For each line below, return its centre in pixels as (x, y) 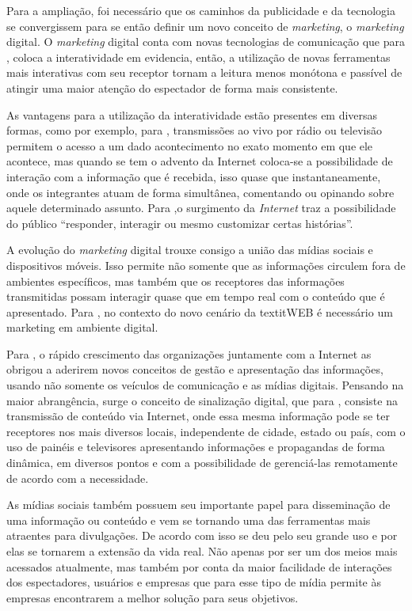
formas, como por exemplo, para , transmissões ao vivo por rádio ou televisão (194, 130)
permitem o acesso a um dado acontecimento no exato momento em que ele (190, 145)
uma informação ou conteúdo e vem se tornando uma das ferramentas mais (189, 520)
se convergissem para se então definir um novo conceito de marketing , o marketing (205, 26)
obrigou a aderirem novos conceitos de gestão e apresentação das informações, (195, 369)
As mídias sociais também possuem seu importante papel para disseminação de (198, 505)
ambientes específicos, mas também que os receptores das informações (175, 281)
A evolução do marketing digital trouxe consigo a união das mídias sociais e (190, 250)
